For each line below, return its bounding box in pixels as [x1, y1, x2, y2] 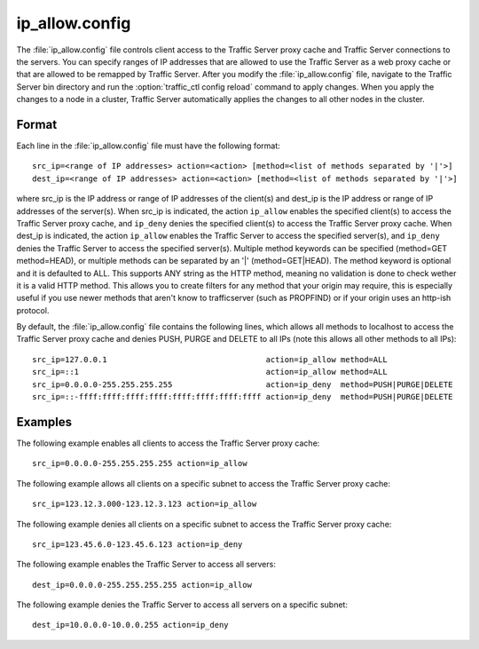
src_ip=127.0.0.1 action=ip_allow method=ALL [32, 354, 388, 364]
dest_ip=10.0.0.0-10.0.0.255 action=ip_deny [32, 620, 230, 630]
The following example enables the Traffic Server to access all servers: [16, 559, 277, 570]
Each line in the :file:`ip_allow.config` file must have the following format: [16, 140, 281, 151]
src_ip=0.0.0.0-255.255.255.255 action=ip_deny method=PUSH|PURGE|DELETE [32, 379, 453, 390]
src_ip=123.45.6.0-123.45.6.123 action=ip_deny [32, 539, 243, 550]
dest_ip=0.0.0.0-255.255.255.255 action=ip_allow [32, 580, 253, 590]
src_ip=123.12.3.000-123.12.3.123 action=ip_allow [32, 499, 257, 510]
